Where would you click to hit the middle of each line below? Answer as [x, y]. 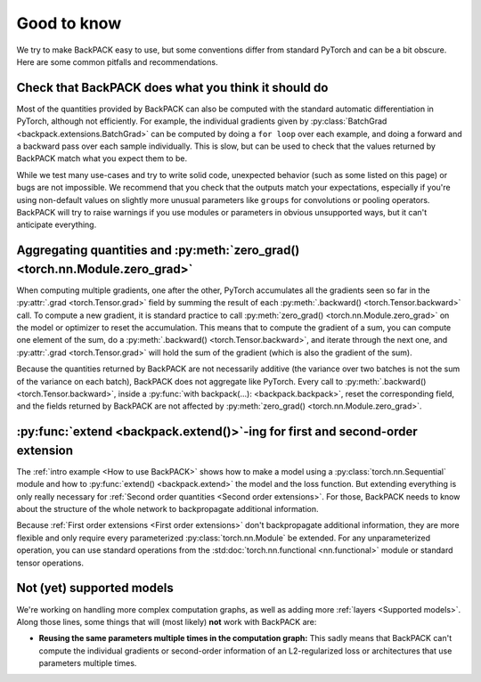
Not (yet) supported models [95, 588]
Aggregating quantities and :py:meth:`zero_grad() [158, 251]
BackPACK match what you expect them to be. [102, 158]
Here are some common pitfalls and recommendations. [117, 61]
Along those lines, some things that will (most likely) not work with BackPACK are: [167, 621]
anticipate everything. [57, 225]
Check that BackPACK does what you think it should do [172, 88]
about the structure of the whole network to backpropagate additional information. [168, 509]
